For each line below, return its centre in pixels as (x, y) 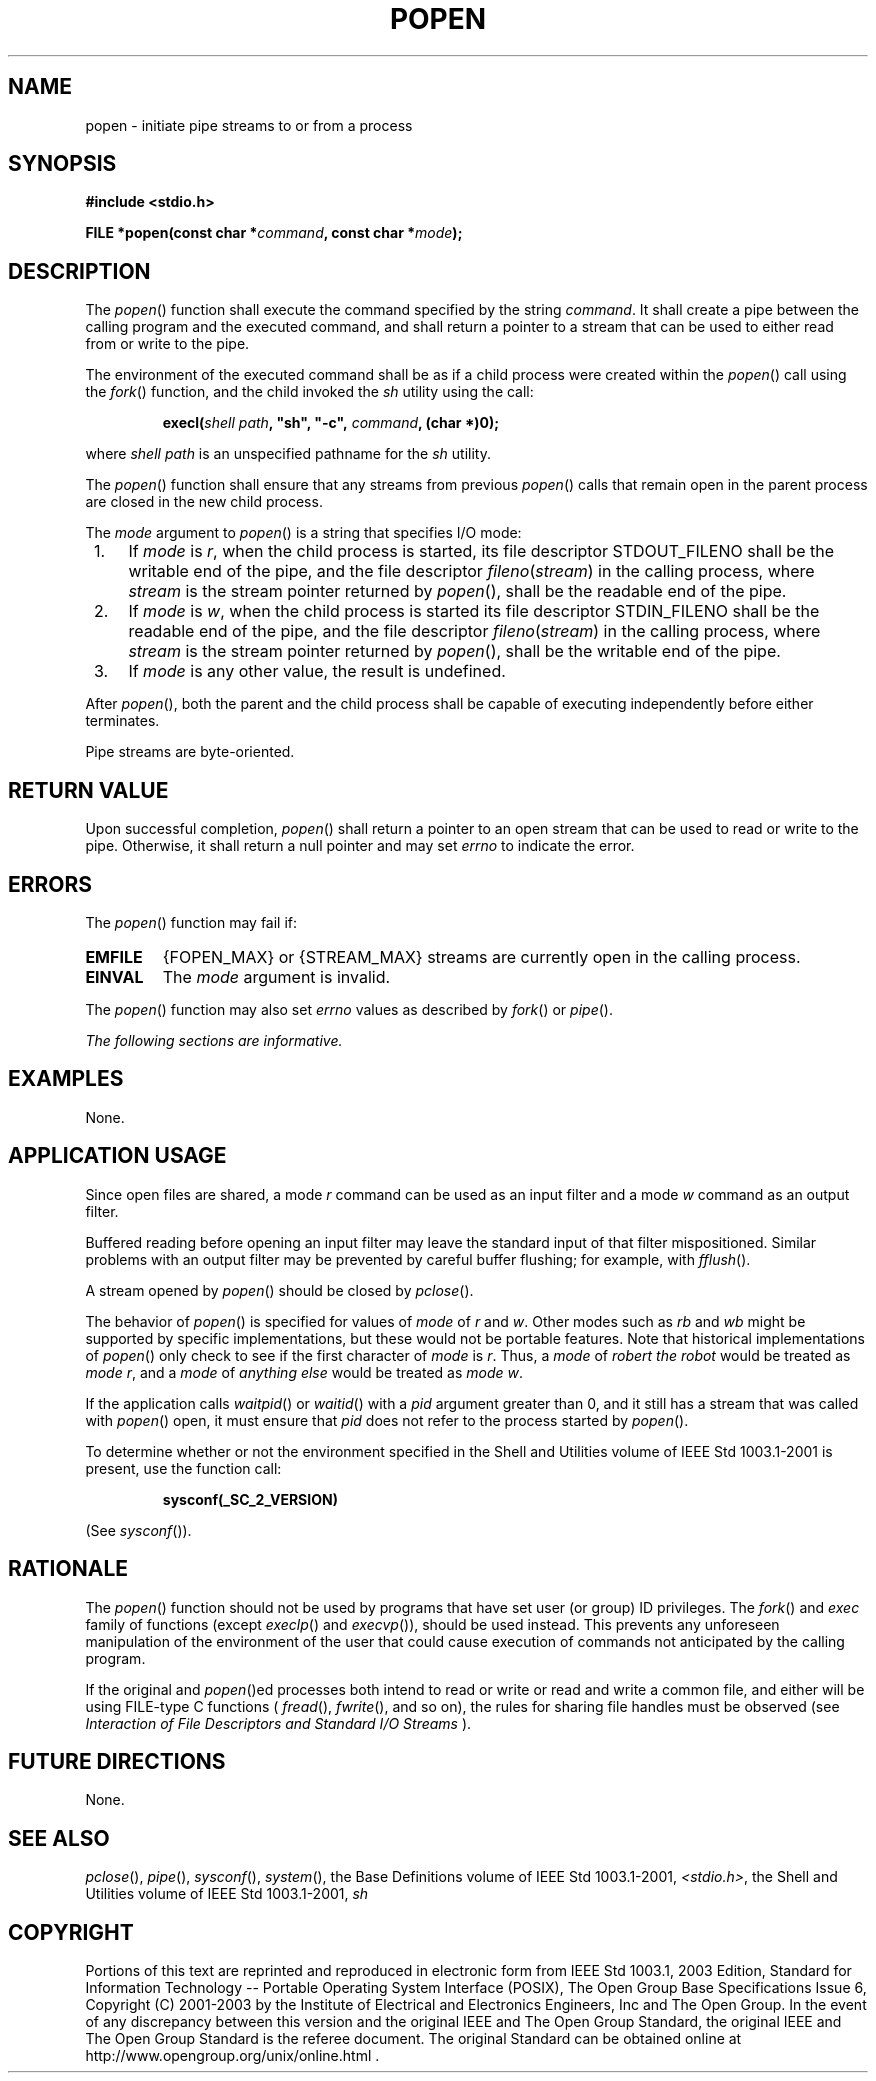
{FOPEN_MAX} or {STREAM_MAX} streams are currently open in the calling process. (481, 956)
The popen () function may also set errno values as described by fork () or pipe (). (349, 1009)
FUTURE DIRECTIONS (117, 1761)
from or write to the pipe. (167, 344)
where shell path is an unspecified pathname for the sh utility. (288, 454)
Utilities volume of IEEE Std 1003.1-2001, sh (227, 1894)
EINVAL (114, 976)
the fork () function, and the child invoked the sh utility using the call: (309, 392)
